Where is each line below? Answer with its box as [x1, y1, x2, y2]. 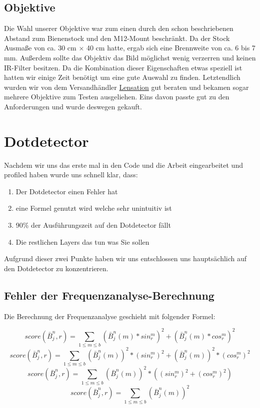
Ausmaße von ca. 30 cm [4, 42, 76, 53]
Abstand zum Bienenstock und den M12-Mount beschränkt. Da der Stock [4, 32, 230, 43]
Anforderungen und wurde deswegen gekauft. [4, 101, 142, 111]
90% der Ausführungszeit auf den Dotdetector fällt [15, 220, 171, 230]
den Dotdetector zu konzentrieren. [4, 263, 108, 273]
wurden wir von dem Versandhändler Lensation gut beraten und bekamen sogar [4, 81, 249, 92]
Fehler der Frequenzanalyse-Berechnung [4, 287, 214, 303]
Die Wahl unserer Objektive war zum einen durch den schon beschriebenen [4, 23, 233, 33]
